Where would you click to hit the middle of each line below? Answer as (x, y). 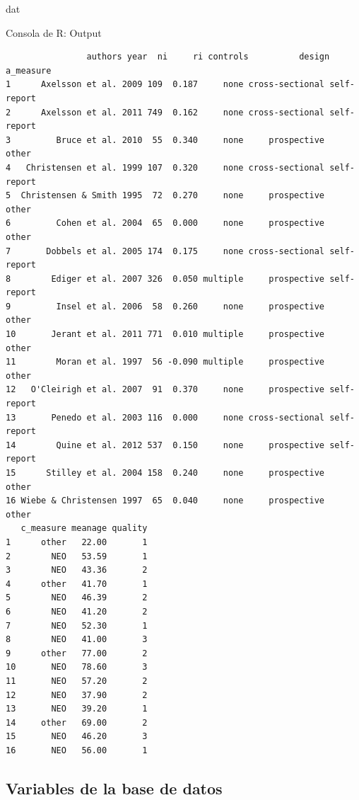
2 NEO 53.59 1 (77, 556)
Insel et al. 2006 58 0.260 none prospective (190, 306)
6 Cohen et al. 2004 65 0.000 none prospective (165, 223)
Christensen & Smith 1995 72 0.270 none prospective (173, 196)
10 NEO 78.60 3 (77, 667)
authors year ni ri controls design (208, 57)
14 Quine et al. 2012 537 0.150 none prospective (165, 445)
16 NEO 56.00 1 (77, 750)
